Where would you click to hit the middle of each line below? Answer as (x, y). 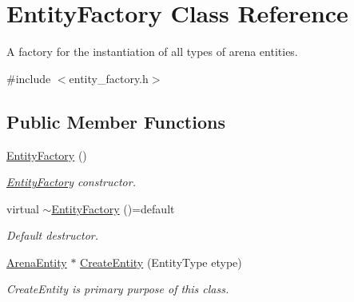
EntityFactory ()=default (113, 208)
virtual (23, 208)
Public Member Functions (116, 121)
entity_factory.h (109, 78)
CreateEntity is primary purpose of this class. (118, 289)
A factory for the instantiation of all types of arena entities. (152, 52)
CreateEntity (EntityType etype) (161, 262)
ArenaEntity (37, 262)
